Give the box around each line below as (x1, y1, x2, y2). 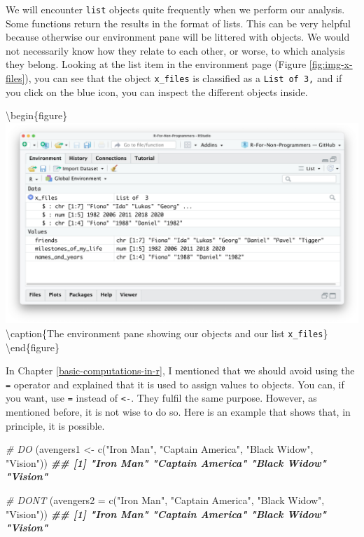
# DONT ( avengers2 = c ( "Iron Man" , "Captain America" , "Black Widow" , (6, 493, 325, 508)
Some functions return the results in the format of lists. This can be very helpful (6, 15, 351, 30)
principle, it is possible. (6, 418, 105, 433)
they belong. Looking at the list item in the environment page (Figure (6, 57, 307, 72)
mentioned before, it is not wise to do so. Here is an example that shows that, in (6, 405, 351, 419)
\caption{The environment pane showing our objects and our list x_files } (6, 325, 328, 340)
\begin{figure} (6, 108, 68, 123)
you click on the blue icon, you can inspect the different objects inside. (6, 84, 308, 99)
